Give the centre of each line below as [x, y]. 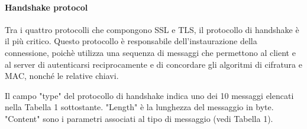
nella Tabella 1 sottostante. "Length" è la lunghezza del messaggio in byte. [139, 107]
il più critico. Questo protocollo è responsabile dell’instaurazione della [131, 41]
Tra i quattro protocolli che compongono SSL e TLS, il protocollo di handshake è [152, 29]
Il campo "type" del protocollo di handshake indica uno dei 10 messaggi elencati [149, 95]
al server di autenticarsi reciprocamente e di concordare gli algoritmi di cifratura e [153, 64]
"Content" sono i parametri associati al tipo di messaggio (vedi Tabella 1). [139, 118]
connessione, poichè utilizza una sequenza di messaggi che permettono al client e [150, 52]
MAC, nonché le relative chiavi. [62, 76]
